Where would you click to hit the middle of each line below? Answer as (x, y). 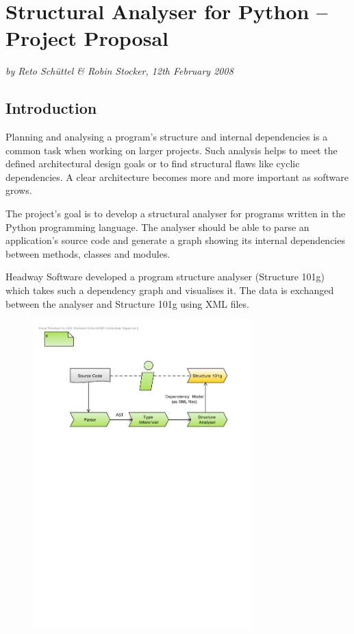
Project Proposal (87, 38)
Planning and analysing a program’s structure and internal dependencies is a (167, 137)
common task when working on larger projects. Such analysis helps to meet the (172, 150)
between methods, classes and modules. (88, 253)
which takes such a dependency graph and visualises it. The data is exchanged (170, 290)
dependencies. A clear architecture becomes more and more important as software (177, 176)
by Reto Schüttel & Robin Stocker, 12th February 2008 (119, 71)
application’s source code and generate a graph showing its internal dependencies (175, 240)
